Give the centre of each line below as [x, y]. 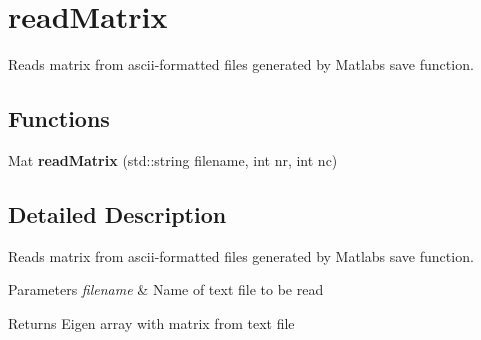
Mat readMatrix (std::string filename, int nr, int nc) [173, 159]
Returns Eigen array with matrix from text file [151, 322]
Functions [59, 118]
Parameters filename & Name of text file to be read [166, 289]
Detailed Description [117, 213]
